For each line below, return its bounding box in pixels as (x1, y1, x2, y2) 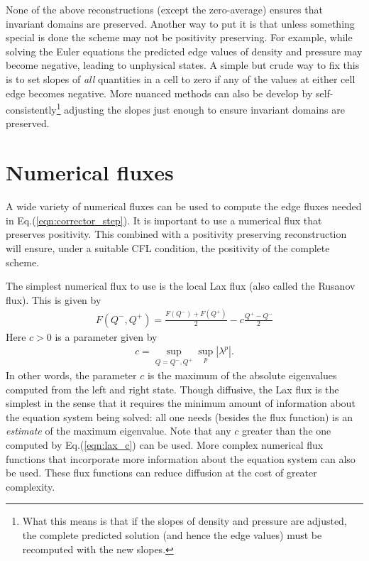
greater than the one (241, 423, 331, 438)
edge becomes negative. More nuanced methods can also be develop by (6, 85, 313, 100)
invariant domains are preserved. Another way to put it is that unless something (6, 16, 355, 31)
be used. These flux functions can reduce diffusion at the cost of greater (6, 465, 317, 480)
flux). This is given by (6, 292, 101, 307)
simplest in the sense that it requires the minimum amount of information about (6, 396, 356, 410)
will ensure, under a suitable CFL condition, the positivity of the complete (6, 240, 330, 255)
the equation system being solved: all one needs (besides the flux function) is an (6, 409, 353, 424)
